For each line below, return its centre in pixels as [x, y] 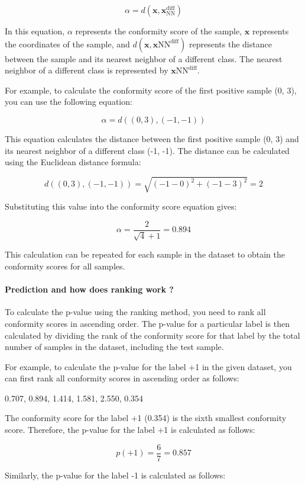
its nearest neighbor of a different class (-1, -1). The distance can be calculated [147, 150]
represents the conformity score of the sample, [159, 31]
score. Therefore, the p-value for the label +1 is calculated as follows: [130, 430]
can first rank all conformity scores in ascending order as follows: [122, 378]
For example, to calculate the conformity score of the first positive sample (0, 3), [151, 90]
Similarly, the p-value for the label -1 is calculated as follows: [115, 475]
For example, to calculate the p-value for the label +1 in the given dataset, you [148, 366]
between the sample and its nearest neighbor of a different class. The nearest [144, 58]
